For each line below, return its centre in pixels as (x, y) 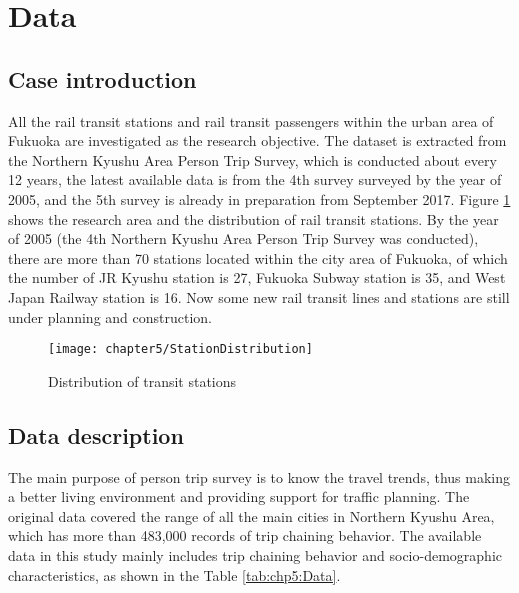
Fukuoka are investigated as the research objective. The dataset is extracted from (257, 140)
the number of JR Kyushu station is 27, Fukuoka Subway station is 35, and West (257, 277)
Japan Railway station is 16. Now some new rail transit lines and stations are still (259, 296)
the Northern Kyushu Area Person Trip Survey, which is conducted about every (252, 159)
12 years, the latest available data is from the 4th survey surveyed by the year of (255, 179)
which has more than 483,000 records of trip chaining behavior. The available (245, 535)
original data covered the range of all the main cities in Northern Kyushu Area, (251, 515)
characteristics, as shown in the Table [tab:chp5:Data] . (174, 574)
